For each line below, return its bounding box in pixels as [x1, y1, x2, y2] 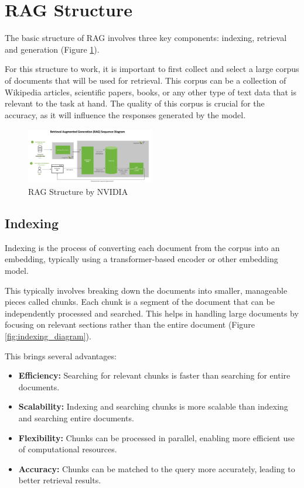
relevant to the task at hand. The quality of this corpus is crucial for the [5, 97, 265, 109]
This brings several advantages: [5, 349, 117, 362]
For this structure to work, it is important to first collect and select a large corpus [5, 63, 299, 75]
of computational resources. [18, 443, 117, 455]
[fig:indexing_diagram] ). [5, 329, 91, 342]
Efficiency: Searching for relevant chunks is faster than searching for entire [18, 369, 291, 382]
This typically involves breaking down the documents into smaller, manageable [5, 284, 288, 296]
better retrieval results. [18, 474, 101, 486]
